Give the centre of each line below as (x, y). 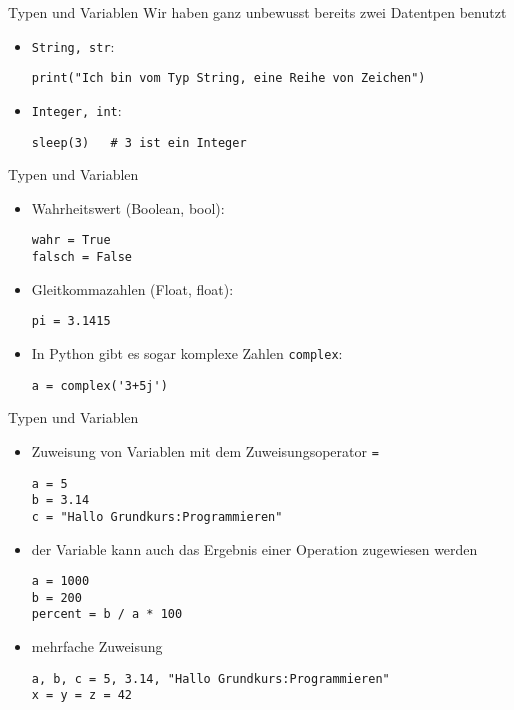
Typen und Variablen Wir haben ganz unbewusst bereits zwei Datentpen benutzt (257, 12)
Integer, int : (76, 109)
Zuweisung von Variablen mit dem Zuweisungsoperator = (205, 450)
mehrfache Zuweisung (97, 646)
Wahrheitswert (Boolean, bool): (128, 207)
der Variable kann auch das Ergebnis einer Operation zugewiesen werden (254, 548)
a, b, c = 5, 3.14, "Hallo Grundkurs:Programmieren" (210, 678)
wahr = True (71, 240)
